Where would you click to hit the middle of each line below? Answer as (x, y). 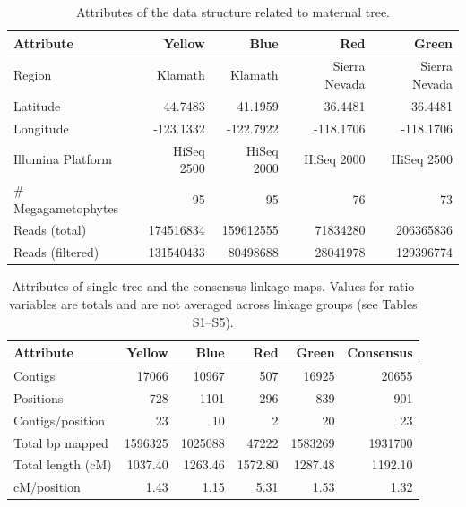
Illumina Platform (63, 159)
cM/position (47, 487)
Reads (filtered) (56, 252)
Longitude (41, 128)
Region (33, 75)
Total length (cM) (63, 464)
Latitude (37, 105)
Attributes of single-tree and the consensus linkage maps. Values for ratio (213, 286)
